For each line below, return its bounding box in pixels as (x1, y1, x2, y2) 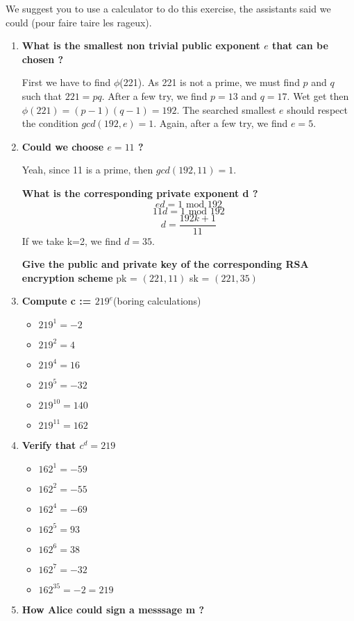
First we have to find (22, 75, 111, 90)
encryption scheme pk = (22, 270, 138, 284)
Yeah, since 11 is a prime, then (22, 162, 153, 177)
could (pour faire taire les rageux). (6, 15, 152, 29)
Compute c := (22, 294, 92, 308)
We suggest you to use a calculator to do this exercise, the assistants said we (6, 1, 331, 15)
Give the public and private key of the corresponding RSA (22, 257, 309, 271)
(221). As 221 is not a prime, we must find (119, 75, 300, 90)
